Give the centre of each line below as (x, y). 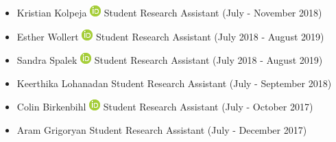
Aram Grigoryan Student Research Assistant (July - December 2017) (162, 129)
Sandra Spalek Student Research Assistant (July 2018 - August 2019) (170, 60)
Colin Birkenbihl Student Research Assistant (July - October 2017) (165, 107)
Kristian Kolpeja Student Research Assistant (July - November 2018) (169, 12)
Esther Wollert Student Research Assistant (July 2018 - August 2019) (170, 36)
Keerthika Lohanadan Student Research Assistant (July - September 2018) (174, 83)
